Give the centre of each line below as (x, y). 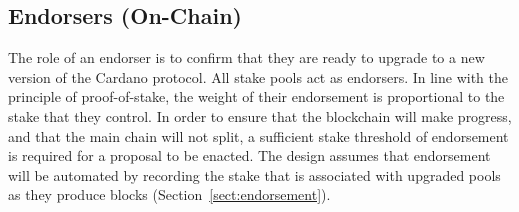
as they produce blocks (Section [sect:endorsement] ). (169, 194)
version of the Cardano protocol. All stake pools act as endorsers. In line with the (258, 76)
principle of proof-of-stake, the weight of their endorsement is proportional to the (256, 96)
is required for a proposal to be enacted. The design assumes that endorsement (249, 155)
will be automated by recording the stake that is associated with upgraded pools (254, 174)
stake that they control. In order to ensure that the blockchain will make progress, (260, 115)
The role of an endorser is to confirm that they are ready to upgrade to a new (246, 57)
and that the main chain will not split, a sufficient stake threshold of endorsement (258, 135)
